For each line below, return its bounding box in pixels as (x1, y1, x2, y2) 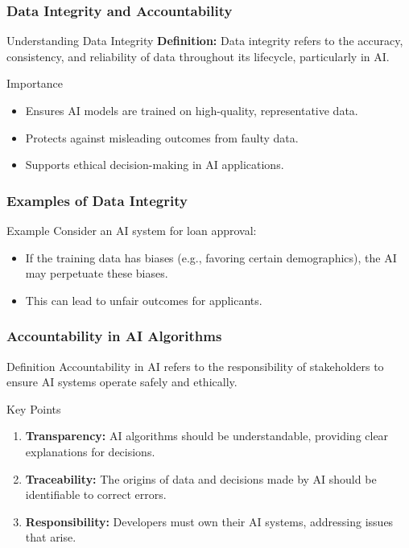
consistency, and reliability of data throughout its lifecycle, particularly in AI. (6, 47, 390, 64)
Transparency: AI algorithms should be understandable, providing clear (25, 427, 389, 444)
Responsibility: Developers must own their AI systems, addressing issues (25, 513, 394, 529)
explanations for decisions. (25, 443, 155, 459)
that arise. (25, 529, 76, 546)
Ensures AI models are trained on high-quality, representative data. (25, 102, 358, 118)
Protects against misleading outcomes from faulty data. (25, 129, 299, 146)
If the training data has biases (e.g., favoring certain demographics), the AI (25, 249, 397, 266)
